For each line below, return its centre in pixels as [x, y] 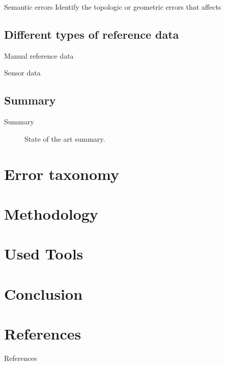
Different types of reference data [92, 34]
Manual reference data [39, 55]
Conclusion [44, 293]
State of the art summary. [65, 138]
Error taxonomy [62, 174]
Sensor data [22, 73]
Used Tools [44, 254]
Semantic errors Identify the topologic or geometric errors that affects [113, 7]
